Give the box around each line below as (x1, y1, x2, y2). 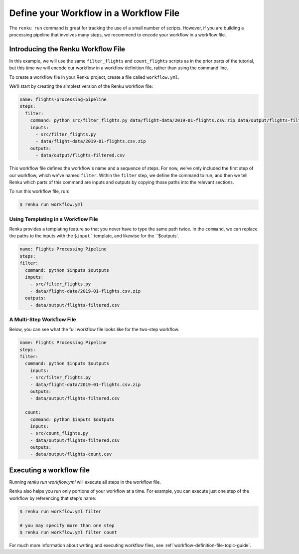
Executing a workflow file (9, 466, 90, 474)
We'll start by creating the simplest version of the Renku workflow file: (9, 83, 153, 89)
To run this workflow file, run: (9, 188, 70, 194)
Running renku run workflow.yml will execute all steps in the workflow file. (9, 479, 161, 485)
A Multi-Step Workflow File (9, 316, 77, 323)
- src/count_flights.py (30, 430, 88, 436)
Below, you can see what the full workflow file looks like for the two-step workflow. (9, 327, 179, 333)
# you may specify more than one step (19, 523, 115, 528)
